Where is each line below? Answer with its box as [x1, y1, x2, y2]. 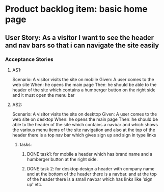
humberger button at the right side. [27, 156, 98, 162]
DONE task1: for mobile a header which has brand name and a [27, 151, 153, 157]
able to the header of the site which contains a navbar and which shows [12, 121, 158, 127]
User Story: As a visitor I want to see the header [5, 33, 154, 42]
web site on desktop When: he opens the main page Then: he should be [12, 116, 158, 122]
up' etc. [27, 181, 43, 187]
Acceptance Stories [5, 55, 54, 62]
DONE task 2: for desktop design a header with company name [27, 165, 155, 171]
